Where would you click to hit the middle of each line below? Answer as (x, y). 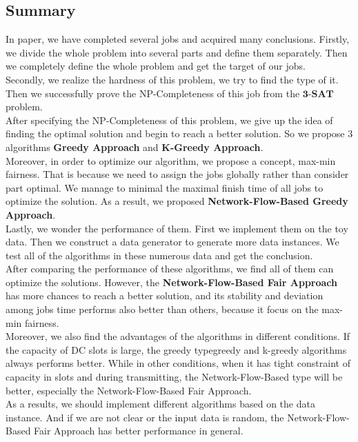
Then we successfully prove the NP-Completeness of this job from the (153, 93)
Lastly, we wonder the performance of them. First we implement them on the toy (177, 228)
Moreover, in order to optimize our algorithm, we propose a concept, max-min (171, 160)
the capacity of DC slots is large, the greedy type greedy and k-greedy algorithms (176, 349)
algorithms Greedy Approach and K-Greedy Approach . (135, 147)
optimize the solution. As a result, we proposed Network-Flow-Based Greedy (177, 201)
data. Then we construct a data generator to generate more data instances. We (172, 242)
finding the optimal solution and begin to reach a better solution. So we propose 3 (179, 133)
